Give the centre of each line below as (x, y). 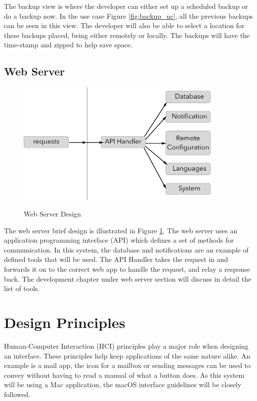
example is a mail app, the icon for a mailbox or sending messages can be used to (128, 365)
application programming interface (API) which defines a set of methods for (119, 240)
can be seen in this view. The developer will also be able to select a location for (124, 25)
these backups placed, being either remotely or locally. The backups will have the (127, 35)
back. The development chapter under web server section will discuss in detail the (128, 278)
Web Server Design (52, 214)
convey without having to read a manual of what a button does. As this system (124, 375)
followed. (17, 394)
